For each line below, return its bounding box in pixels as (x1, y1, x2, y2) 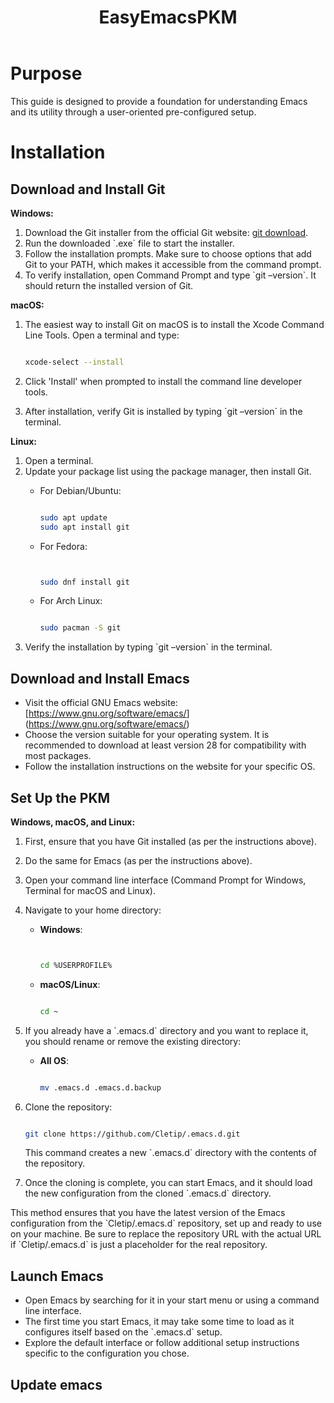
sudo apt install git (39, 522, 130, 532)
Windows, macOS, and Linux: (10, 816, 136, 828)
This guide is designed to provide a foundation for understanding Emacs (10, 95, 308, 107)
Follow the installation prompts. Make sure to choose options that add (24, 247, 312, 260)
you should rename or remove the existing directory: (24, 1035, 242, 1047)
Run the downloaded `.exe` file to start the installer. (24, 237, 235, 249)
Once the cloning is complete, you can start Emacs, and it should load (24, 1177, 313, 1189)
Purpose (10, 62, 83, 85)
